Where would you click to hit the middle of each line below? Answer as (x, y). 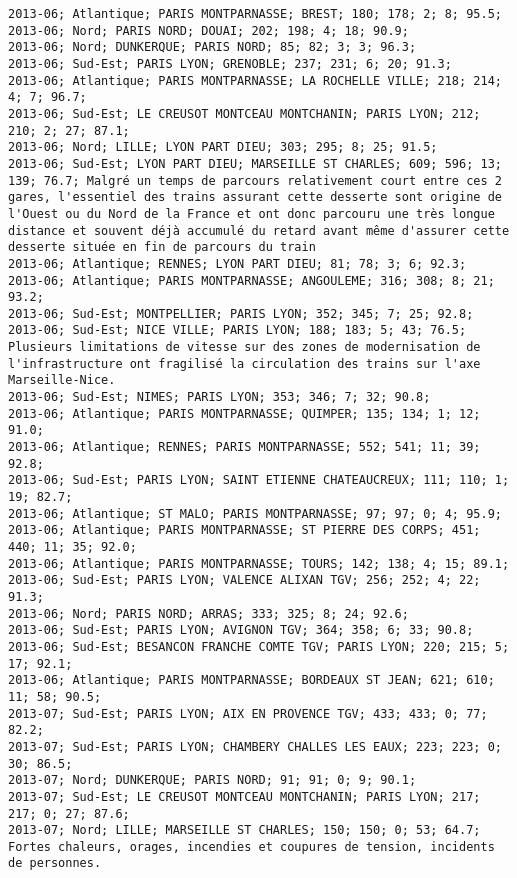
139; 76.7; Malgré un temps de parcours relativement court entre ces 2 (255, 180)
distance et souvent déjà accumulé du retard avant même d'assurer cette (259, 230)
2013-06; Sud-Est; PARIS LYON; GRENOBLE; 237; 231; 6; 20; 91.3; (230, 63)
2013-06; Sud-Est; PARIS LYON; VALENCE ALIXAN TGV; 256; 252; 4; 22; (244, 580)
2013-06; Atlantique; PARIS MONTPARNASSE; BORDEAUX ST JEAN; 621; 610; (251, 680)
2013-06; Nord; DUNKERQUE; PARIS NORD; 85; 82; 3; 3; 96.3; (212, 47)
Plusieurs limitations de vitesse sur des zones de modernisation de (244, 347)
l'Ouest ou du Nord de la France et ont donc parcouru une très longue (251, 213)
